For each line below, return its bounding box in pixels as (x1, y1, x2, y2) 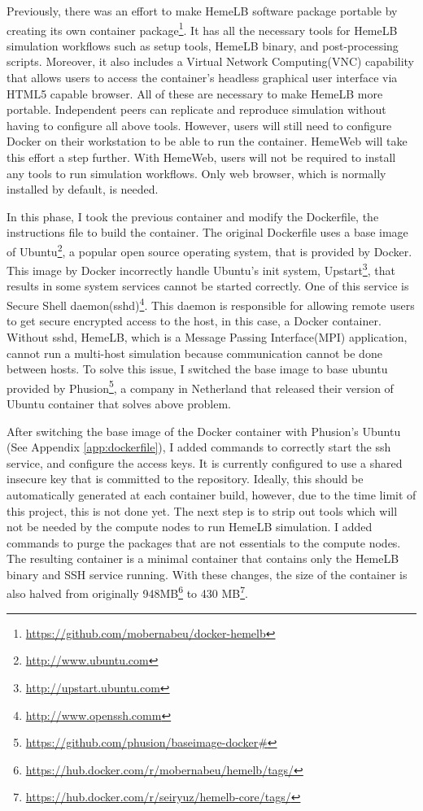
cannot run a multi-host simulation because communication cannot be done (7, 344, 382, 361)
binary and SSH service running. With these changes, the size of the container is (7, 565, 408, 582)
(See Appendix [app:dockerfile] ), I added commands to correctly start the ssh (7, 438, 391, 456)
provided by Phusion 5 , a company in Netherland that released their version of (7, 377, 394, 396)
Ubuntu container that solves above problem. (7, 395, 231, 412)
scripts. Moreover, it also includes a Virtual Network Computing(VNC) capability (7, 53, 415, 70)
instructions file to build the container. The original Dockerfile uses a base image (7, 224, 408, 241)
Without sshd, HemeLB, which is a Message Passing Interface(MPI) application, (7, 328, 408, 345)
